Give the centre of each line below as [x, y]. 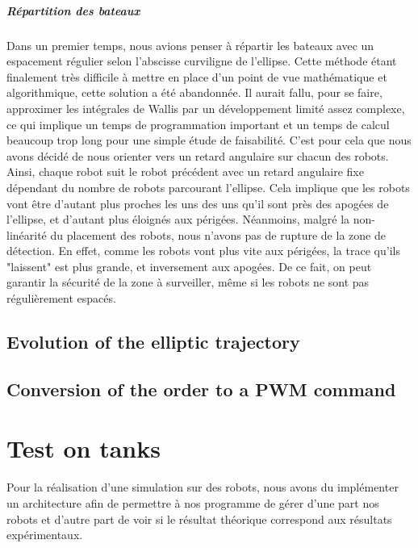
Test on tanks [84, 448]
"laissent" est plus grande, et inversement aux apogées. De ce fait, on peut [189, 266]
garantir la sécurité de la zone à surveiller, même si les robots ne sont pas [188, 282]
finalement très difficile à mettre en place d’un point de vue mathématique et [197, 76]
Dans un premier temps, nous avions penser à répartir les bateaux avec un [190, 45]
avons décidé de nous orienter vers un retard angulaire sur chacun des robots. [198, 155]
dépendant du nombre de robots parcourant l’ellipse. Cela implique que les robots [208, 187]
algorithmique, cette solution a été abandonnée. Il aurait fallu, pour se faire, [194, 92]
